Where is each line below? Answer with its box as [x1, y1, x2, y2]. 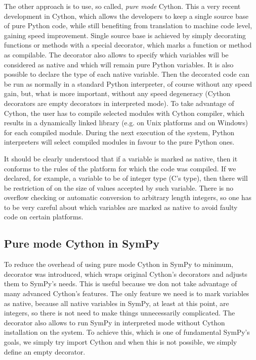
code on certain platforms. [4, 211, 84, 222]
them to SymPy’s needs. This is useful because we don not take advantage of [4, 278, 237, 289]
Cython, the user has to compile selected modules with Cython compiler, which [4, 107, 245, 118]
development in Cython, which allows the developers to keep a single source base [4, 10, 249, 21]
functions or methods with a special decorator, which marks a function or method [4, 40, 252, 50]
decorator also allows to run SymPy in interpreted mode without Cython [4, 317, 225, 327]
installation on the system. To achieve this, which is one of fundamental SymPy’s [4, 327, 250, 337]
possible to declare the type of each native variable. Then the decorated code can [4, 69, 250, 79]
